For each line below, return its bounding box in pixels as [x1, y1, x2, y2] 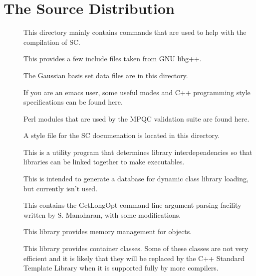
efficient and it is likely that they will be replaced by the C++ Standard [23, 253, 245, 263]
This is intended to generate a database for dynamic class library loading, [23, 173, 249, 184]
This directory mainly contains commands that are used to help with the [23, 27, 247, 37]
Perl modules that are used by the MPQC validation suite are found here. [23, 113, 250, 124]
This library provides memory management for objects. [23, 226, 192, 237]
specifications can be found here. [23, 97, 123, 107]
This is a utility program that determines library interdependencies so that [23, 146, 253, 157]
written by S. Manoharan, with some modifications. [23, 209, 181, 220]
